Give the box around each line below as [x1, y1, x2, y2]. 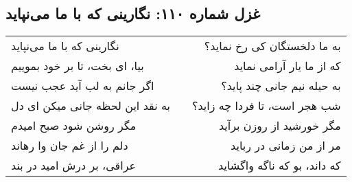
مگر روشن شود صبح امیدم [11, 117, 137, 134]
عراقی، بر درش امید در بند [11, 157, 137, 174]
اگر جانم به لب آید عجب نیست [11, 78, 154, 94]
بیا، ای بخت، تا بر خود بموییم [11, 58, 144, 74]
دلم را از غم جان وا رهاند [11, 137, 128, 154]
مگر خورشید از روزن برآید [218, 117, 341, 134]
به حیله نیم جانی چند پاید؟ [221, 78, 341, 94]
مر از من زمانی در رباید [231, 137, 341, 154]
